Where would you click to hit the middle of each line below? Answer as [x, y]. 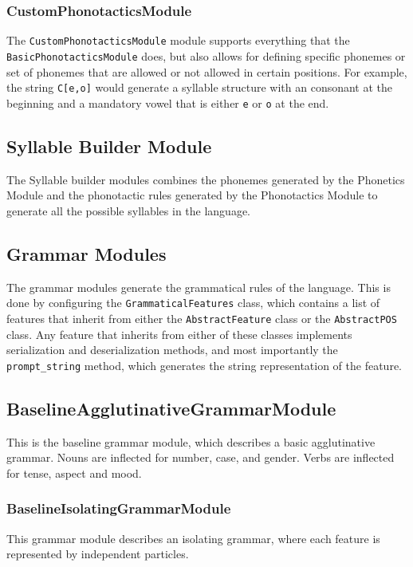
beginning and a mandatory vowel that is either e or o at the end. [168, 102]
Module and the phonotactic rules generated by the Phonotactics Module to [192, 195]
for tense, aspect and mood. [74, 472]
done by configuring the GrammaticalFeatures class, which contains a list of [193, 303]
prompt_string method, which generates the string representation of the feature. [204, 365]
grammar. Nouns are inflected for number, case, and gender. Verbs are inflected [201, 457]
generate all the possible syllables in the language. [129, 210]
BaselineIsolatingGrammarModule [119, 508]
